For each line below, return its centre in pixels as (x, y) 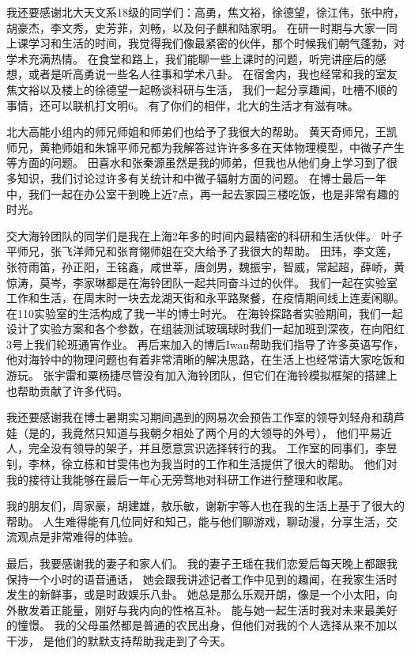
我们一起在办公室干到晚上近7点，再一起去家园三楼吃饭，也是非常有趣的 (213, 193)
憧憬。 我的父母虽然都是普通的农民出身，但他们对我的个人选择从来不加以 (207, 625)
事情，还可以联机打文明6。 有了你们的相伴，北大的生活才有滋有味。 (183, 105)
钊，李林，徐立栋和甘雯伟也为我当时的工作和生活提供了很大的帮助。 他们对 (202, 464)
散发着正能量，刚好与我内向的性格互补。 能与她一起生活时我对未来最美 (202, 609)
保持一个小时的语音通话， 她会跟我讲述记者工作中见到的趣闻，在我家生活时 (202, 578)
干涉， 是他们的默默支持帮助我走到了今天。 (119, 640)
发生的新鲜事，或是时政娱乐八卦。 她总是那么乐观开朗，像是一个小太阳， (196, 594)
